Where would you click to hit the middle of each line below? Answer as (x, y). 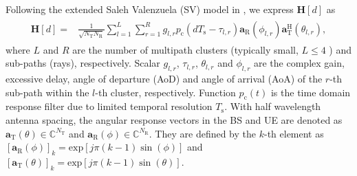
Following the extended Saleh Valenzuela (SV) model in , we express (150, 9)
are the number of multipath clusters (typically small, (185, 49)
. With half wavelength (273, 106)
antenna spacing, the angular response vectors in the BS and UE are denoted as (174, 120)
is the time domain (311, 92)
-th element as (294, 133)
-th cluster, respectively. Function (165, 92)
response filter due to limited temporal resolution (109, 106)
